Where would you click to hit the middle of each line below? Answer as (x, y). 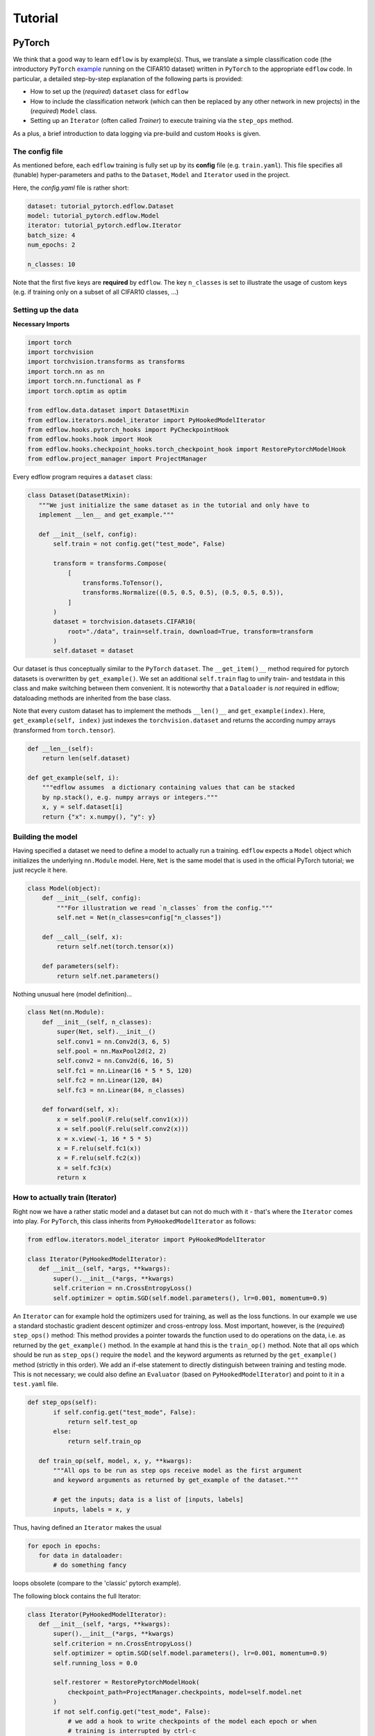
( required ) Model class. (64, 111)
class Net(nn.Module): (66, 1012)
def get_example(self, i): (73, 777)
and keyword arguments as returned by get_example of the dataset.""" (176, 1480)
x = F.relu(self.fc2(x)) (99, 1158)
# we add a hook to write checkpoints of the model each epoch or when (192, 1721)
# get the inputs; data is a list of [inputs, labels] (148, 1500)
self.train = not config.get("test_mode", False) (139, 544)
